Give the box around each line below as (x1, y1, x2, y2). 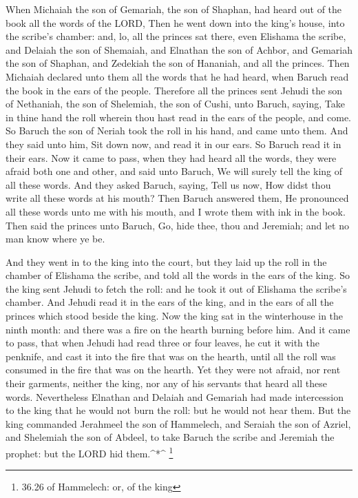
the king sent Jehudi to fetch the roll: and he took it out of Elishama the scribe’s (6, 281, 347, 295)
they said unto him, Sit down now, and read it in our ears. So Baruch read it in (6, 136, 341, 151)
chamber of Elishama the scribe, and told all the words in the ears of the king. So (6, 268, 350, 282)
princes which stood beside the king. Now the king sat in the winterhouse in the (6, 309, 344, 323)
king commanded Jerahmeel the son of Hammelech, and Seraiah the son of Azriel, (6, 416, 351, 430)
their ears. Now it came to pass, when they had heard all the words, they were (6, 150, 337, 165)
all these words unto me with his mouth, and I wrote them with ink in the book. (6, 204, 346, 218)
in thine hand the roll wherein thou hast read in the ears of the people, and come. (6, 110, 351, 124)
